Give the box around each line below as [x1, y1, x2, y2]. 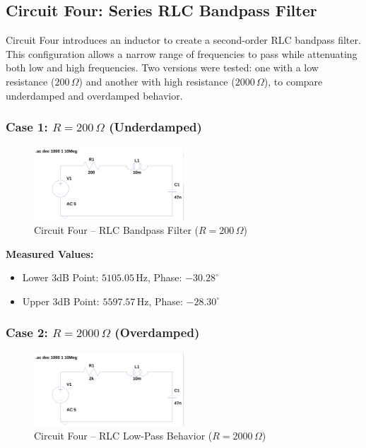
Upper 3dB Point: [22, 293, 100, 308]
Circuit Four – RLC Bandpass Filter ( [34, 223, 199, 237]
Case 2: [6, 324, 48, 341]
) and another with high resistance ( [78, 73, 235, 88]
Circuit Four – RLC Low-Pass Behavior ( [34, 428, 213, 443]
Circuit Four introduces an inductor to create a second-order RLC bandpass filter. [6, 33, 361, 47]
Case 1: [6, 118, 48, 136]
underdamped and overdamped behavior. [6, 88, 183, 102]
